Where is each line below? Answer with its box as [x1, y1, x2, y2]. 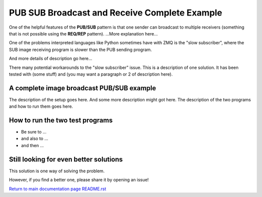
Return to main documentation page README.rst [9, 186, 106, 192]
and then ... [21, 142, 44, 148]
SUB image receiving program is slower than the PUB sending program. [9, 47, 152, 52]
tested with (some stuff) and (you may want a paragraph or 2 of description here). [9, 71, 173, 77]
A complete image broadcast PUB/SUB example [9, 84, 156, 92]
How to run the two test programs [9, 116, 113, 124]
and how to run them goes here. [9, 103, 73, 109]
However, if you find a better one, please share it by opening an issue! [9, 177, 149, 183]
